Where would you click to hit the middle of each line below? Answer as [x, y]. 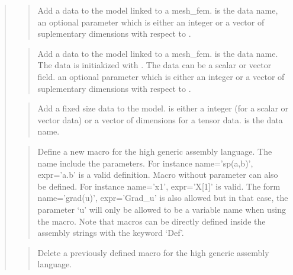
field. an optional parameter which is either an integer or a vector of [161, 76]
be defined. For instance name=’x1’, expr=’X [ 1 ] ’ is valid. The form [159, 186]
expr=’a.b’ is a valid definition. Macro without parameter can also [158, 175]
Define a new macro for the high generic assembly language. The [155, 151]
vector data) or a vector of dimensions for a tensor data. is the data [160, 119]
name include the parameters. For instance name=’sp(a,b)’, [145, 163]
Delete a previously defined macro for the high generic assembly [153, 252]
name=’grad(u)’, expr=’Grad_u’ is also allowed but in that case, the [163, 198]
